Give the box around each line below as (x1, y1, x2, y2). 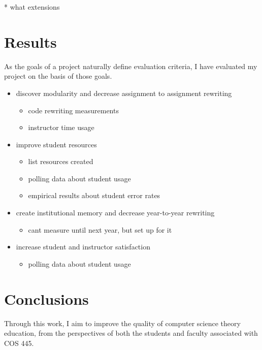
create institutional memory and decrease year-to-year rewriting (16, 207, 215, 218)
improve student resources (16, 139, 97, 149)
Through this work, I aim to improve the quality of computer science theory (4, 317, 241, 328)
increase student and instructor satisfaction (16, 241, 150, 252)
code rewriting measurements (28, 105, 119, 115)
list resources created (28, 156, 93, 167)
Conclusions (4, 288, 89, 309)
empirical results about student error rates (28, 190, 160, 201)
